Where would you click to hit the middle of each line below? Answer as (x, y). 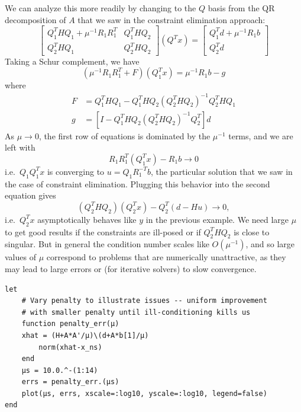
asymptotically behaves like (87, 219)
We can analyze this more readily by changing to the (101, 8)
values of (20, 257)
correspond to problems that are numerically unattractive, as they (166, 257)
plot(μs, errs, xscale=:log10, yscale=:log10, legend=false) (144, 393)
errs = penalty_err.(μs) (70, 382)
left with (20, 147)
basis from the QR (241, 8)
